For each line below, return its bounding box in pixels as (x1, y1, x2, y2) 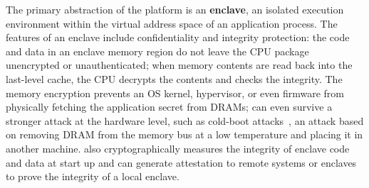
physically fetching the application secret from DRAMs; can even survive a (6, 99, 333, 114)
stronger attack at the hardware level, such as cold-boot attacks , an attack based (6, 113, 364, 128)
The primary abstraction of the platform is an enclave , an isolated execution (6, 2, 344, 16)
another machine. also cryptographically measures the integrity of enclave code (6, 140, 350, 155)
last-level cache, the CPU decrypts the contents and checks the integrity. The (6, 71, 343, 86)
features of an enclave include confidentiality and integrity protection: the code (6, 30, 350, 45)
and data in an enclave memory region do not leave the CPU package (6, 43, 309, 58)
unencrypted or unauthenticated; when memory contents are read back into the (6, 57, 353, 72)
